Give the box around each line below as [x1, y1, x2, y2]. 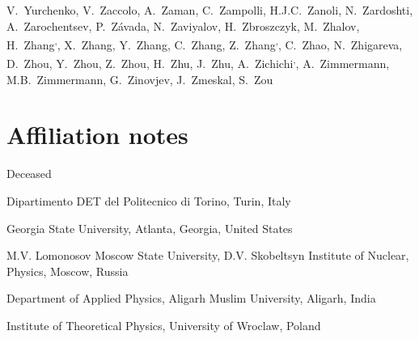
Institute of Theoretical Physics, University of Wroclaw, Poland [6, 316, 321, 333]
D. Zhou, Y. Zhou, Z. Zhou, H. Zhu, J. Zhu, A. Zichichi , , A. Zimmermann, [6, 53, 390, 72]
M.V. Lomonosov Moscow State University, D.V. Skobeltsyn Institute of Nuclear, [6, 247, 409, 264]
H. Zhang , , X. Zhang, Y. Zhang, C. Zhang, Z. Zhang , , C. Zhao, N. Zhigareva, [6, 34, 403, 53]
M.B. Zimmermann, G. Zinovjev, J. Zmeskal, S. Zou [6, 70, 273, 87]
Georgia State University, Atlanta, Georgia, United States [6, 219, 293, 236]
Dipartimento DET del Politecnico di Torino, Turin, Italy [6, 193, 291, 209]
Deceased [6, 165, 52, 182]
